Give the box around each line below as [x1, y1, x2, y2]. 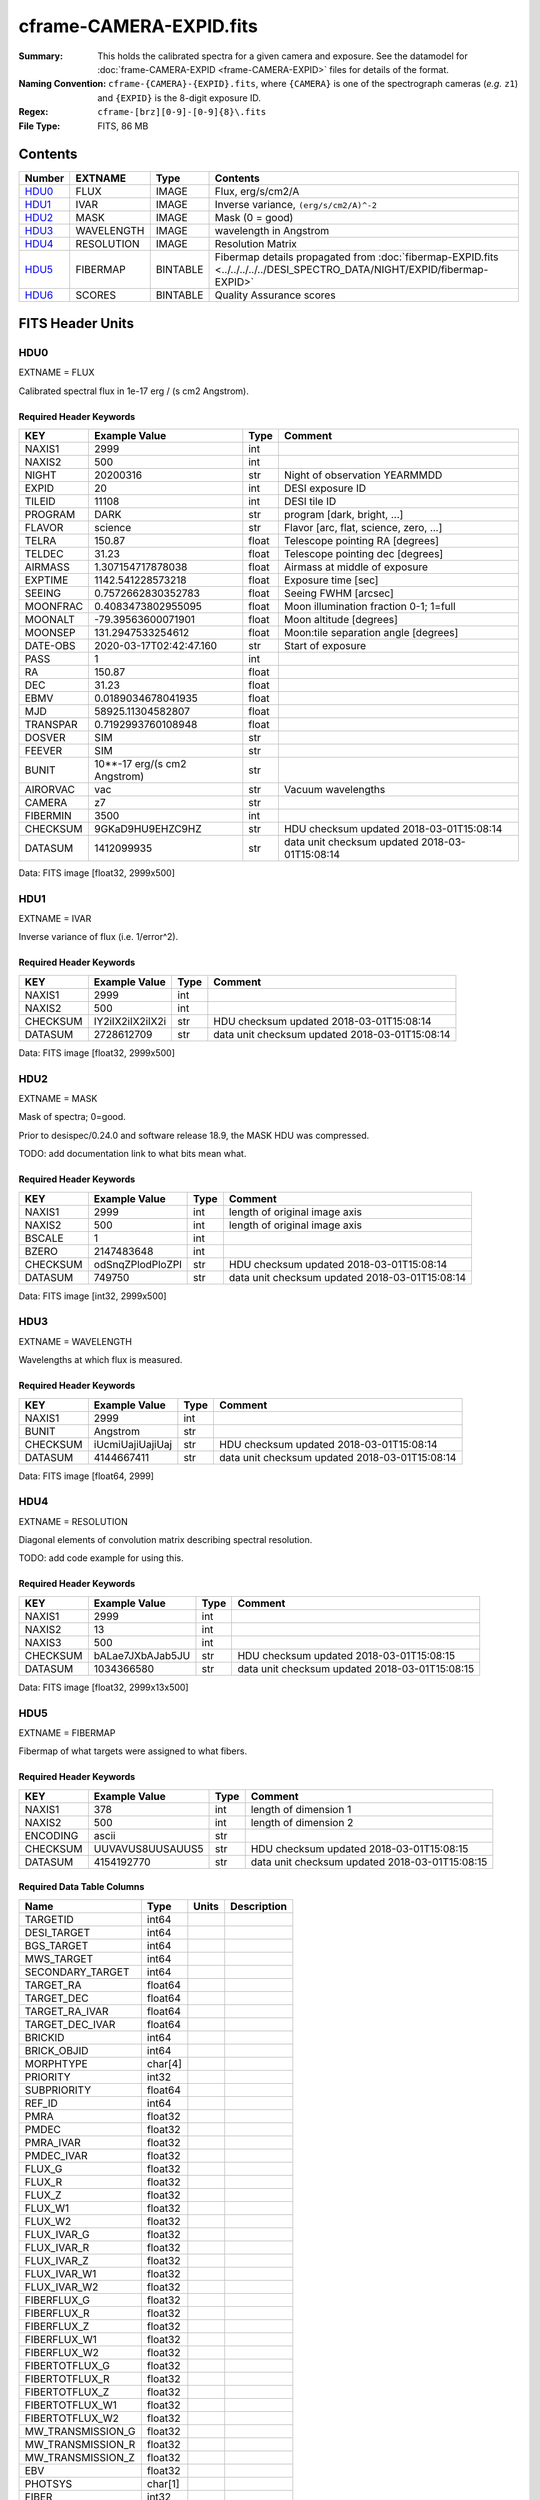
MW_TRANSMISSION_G [24, 2424, 136, 2438]
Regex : [18, 106, 49, 118]
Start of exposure [283, 638, 367, 652]
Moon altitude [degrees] [283, 612, 399, 626]
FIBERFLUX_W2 [24, 2345, 99, 2359]
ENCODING [24, 1828, 79, 1842]
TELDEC [24, 546, 64, 560]
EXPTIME [24, 573, 69, 587]
